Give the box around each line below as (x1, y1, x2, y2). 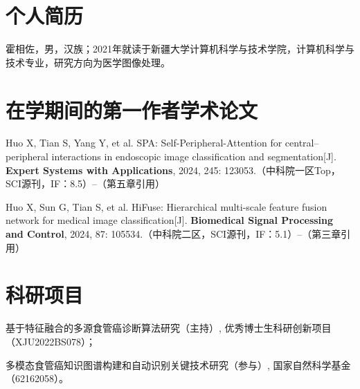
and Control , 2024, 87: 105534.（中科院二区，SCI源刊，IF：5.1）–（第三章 (6, 227, 341, 240)
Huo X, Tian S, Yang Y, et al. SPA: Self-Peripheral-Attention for (6, 135, 282, 150)
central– (285, 135, 319, 150)
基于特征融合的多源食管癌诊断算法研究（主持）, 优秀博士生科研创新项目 (6, 321, 332, 335)
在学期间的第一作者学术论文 (6, 95, 258, 124)
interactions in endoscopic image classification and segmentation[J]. (51, 149, 336, 164)
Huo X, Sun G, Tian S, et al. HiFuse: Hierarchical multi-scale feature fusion (6, 199, 327, 214)
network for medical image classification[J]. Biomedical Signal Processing (6, 213, 334, 227)
